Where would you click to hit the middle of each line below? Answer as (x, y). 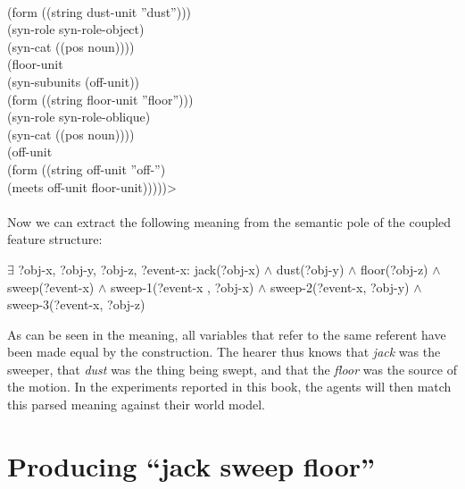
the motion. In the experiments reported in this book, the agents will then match (229, 387)
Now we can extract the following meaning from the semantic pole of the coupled (229, 221)
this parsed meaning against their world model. (136, 405)
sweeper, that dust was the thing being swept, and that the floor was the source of (232, 369)
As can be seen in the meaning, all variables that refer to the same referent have (227, 334)
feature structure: (55, 239)
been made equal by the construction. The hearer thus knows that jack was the (224, 352)
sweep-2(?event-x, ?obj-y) (340, 287)
